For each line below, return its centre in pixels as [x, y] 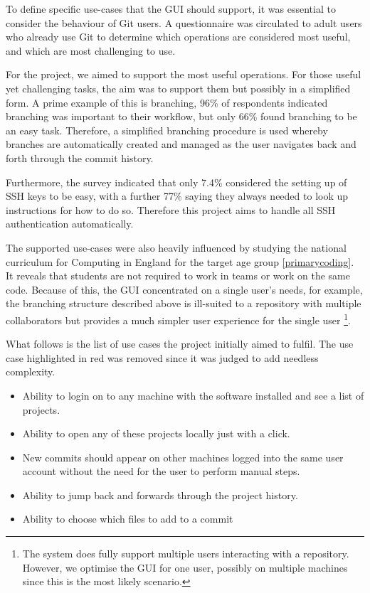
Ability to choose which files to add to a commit [128, 519]
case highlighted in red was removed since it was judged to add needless [162, 357]
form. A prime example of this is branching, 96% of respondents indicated [167, 102]
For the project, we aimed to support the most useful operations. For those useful [184, 74]
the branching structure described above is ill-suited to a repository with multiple [184, 303]
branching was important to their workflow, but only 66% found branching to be [181, 116]
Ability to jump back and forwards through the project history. [160, 495]
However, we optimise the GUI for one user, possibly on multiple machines [185, 567]
